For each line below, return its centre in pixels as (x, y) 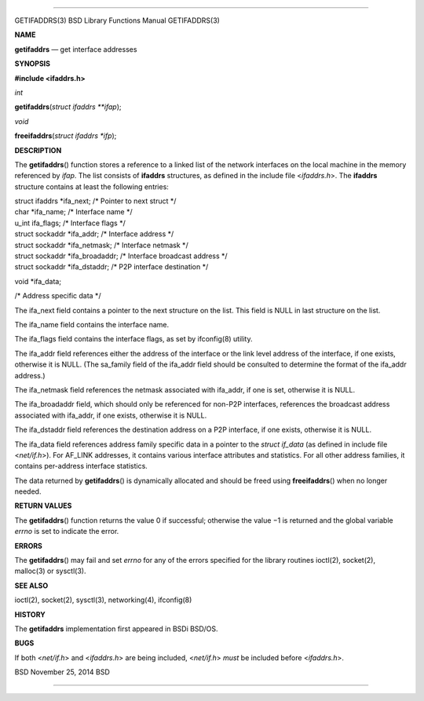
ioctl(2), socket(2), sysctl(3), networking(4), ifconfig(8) (103, 600)
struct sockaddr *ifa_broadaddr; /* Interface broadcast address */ (121, 256)
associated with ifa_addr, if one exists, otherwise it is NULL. (111, 415)
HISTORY (30, 614)
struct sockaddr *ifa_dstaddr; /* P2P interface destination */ (111, 267)
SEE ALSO (31, 586)
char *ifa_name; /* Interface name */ (73, 212)
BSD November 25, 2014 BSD (62, 672)
